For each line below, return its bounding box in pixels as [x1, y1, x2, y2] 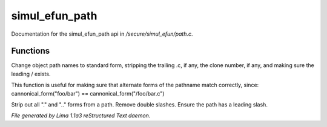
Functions [11, 46, 50, 56]
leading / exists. [11, 70, 51, 77]
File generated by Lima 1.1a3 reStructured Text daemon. [11, 112, 151, 119]
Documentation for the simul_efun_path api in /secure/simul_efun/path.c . [11, 30, 193, 37]
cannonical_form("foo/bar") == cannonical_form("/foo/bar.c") [11, 90, 165, 97]
